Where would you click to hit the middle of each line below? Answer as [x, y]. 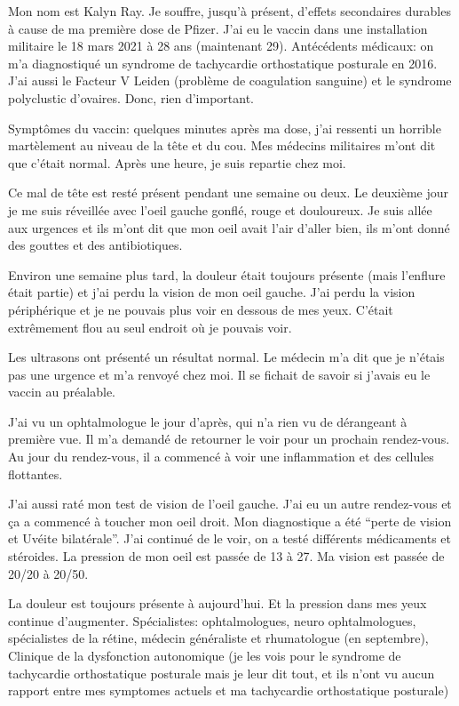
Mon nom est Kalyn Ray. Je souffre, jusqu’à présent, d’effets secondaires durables [229, 11]
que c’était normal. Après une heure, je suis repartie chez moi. [177, 162]
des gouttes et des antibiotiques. [95, 245]
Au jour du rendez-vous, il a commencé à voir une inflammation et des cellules [221, 457]
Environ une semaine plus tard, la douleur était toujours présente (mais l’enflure [227, 274]
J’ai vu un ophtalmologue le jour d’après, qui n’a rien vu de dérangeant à [208, 421]
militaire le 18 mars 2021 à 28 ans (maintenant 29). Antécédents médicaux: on [221, 46]
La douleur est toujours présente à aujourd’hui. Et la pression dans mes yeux [218, 603]
